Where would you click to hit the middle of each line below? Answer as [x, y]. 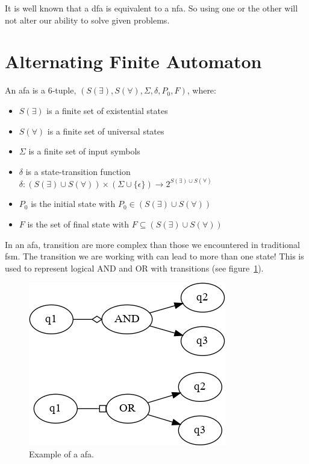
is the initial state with [73, 204]
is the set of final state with [78, 224]
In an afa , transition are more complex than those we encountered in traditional [152, 244]
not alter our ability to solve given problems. [87, 20]
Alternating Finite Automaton [133, 61]
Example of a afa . [61, 453]
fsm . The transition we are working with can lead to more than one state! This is [154, 256]
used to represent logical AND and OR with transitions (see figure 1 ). [134, 268]
